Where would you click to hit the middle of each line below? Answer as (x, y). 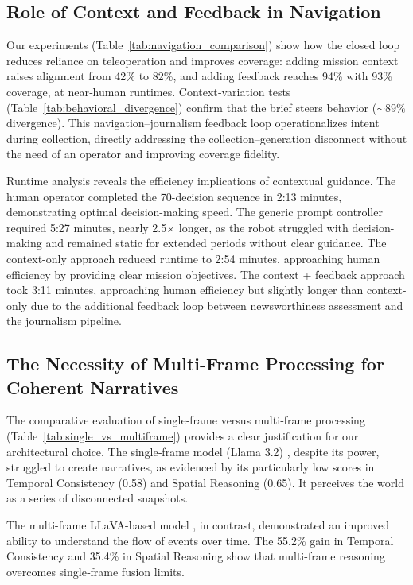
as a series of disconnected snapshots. (97, 498)
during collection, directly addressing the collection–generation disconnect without (207, 138)
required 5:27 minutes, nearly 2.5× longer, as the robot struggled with (177, 227)
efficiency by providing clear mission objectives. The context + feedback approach (206, 274)
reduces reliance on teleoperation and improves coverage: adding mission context (203, 60)
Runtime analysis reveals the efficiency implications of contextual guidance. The (201, 180)
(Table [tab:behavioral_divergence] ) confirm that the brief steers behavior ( (192, 107)
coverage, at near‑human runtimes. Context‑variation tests (149, 91)
